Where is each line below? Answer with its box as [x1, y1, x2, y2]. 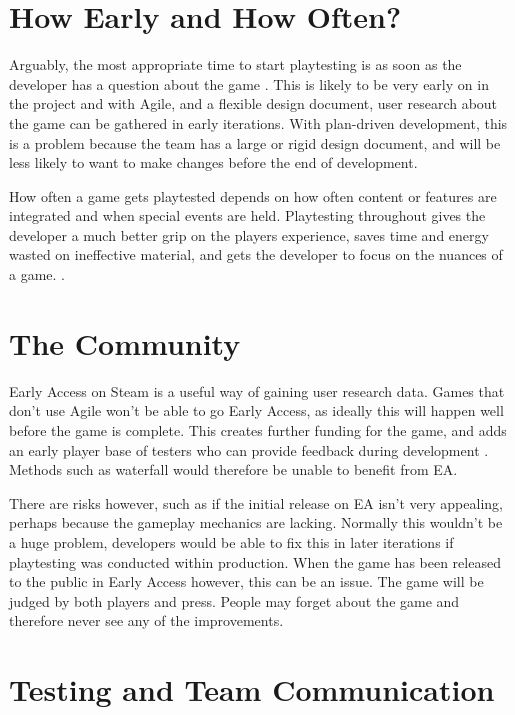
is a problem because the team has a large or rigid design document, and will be [9, 132, 501, 153]
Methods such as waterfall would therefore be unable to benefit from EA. [9, 459, 458, 480]
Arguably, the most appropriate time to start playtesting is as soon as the [9, 54, 462, 75]
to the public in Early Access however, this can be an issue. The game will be [9, 571, 484, 592]
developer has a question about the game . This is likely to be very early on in [9, 73, 489, 94]
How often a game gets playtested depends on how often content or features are [9, 185, 497, 206]
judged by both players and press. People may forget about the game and [9, 590, 460, 611]
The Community [9, 322, 241, 363]
